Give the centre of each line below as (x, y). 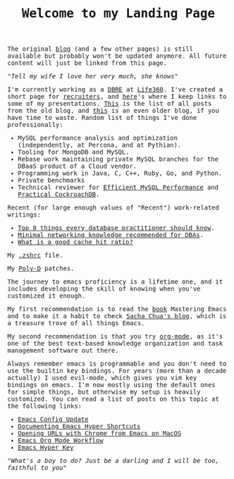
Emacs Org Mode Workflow (60, 441)
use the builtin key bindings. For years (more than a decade (117, 371)
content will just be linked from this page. (87, 63)
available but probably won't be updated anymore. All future (117, 56)
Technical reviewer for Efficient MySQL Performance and (118, 188)
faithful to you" (37, 468)
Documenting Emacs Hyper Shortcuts (79, 426)
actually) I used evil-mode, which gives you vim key (102, 378)
